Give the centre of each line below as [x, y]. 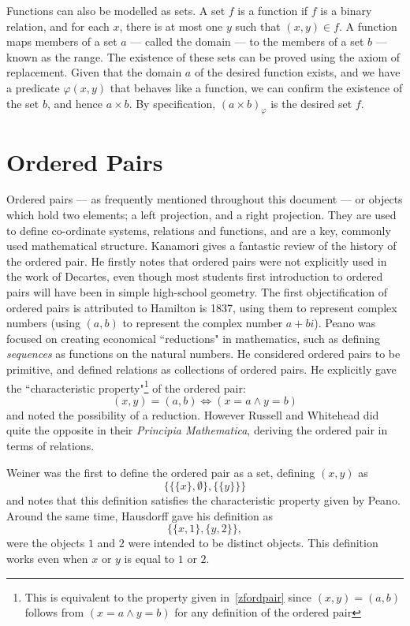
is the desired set [311, 103]
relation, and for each [58, 26]
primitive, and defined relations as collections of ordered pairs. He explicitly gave [201, 369]
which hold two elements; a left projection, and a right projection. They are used [201, 215]
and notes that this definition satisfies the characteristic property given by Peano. [203, 500]
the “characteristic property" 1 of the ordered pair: [126, 386]
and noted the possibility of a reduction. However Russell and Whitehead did [193, 414]
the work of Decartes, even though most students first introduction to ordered [195, 276]
